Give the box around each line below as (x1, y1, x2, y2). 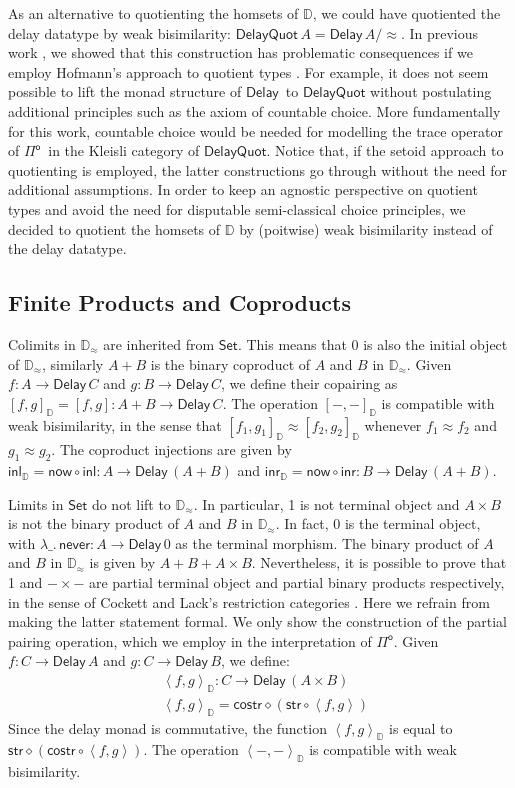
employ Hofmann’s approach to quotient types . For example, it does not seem (8, 61, 489, 82)
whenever (364, 414, 422, 435)
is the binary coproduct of (150, 353, 311, 374)
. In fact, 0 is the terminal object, (275, 513, 481, 534)
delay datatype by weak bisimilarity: (8, 22, 231, 43)
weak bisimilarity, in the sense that (8, 414, 222, 435)
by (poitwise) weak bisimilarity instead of (239, 218, 493, 239)
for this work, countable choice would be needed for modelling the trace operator (8, 120, 503, 141)
